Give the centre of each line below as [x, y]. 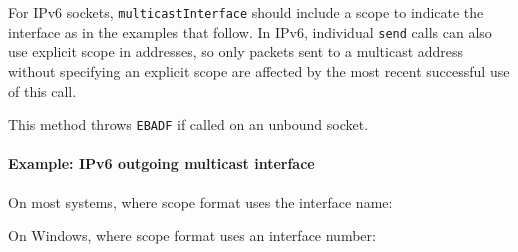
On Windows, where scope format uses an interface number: [192, 235]
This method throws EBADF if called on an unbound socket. [188, 124]
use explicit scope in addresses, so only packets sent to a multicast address [236, 51]
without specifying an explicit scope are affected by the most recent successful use [259, 70]
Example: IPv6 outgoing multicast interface [161, 163]
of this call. [42, 90]
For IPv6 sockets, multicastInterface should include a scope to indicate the [246, 12]
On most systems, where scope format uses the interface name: [200, 201]
